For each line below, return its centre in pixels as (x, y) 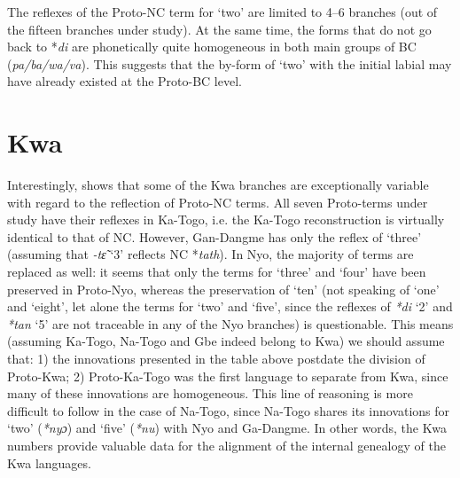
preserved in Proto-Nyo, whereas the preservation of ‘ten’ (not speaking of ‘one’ (223, 289)
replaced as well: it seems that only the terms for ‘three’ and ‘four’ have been (217, 272)
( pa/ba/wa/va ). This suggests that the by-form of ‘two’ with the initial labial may (230, 63)
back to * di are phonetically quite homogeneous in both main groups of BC (212, 47)
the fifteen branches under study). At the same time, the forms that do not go (219, 29)
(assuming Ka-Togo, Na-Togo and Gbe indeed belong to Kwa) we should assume (226, 341)
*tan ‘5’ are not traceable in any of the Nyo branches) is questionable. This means (230, 323)
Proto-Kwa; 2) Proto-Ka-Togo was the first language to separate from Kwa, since (228, 376)
